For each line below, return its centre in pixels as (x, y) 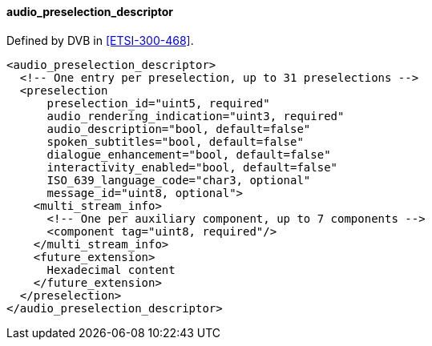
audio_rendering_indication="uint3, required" (196, 116)
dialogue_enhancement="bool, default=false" (189, 154)
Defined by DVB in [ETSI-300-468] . (100, 40)
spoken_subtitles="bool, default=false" (175, 141)
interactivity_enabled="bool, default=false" (192, 167)
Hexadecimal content (111, 270)
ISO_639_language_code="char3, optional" (179, 180)
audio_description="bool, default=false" (179, 129)
